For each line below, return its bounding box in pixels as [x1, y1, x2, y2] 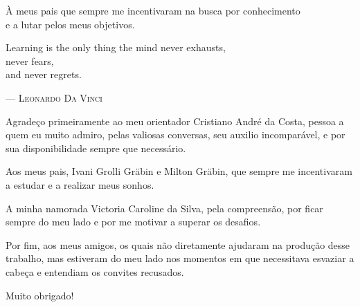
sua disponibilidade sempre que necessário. [6, 140, 186, 155]
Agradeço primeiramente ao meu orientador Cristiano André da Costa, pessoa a [6, 113, 344, 128]
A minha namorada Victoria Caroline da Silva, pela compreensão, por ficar [6, 201, 323, 215]
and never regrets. [6, 67, 82, 82]
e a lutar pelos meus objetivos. [6, 17, 135, 31]
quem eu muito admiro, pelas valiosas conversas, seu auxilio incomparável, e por [6, 127, 345, 142]
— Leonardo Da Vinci [6, 90, 102, 104]
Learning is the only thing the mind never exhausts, [6, 40, 226, 55]
